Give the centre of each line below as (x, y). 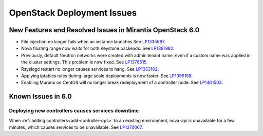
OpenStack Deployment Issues (73, 13)
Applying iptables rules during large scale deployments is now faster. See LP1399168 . (107, 76)
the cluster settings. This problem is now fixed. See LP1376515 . (85, 62)
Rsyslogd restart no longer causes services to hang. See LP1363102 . (90, 69)
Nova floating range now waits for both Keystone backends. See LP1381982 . (98, 48)
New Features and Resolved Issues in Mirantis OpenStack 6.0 (104, 30)
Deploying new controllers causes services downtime (74, 111)
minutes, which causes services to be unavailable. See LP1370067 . (76, 127)
